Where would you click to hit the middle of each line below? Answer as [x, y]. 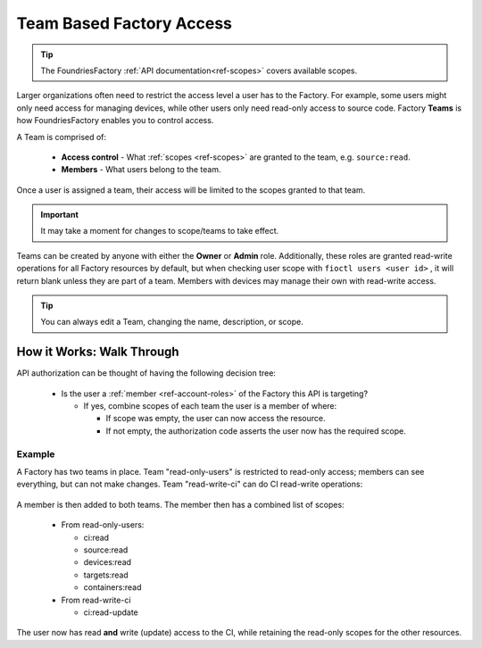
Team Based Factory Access [124, 23]
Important [60, 215]
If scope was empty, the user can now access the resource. [216, 419]
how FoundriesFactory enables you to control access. [115, 120]
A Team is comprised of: [62, 137]
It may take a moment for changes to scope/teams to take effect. [160, 231]
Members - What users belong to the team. [141, 170]
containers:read [112, 587]
